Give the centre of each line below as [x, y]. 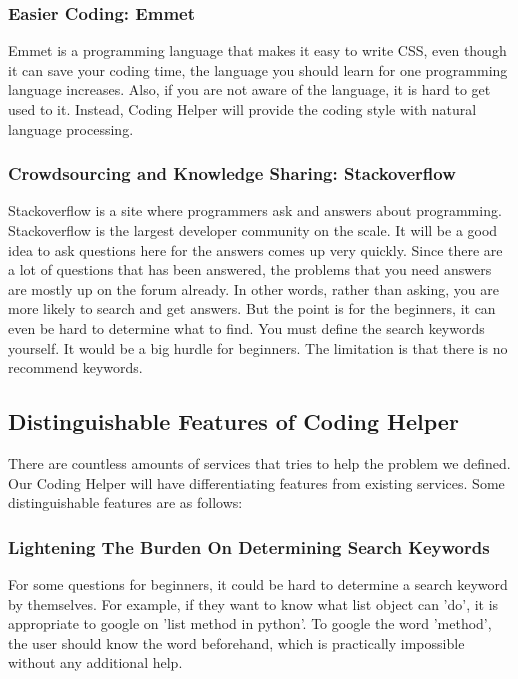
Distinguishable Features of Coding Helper [233, 421]
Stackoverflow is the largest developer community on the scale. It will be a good [253, 230]
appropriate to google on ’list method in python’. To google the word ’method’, [250, 623]
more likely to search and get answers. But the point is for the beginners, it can [252, 308]
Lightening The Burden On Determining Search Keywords [249, 546]
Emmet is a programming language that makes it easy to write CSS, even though [257, 50]
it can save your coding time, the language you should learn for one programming [258, 69]
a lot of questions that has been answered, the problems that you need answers [250, 269]
